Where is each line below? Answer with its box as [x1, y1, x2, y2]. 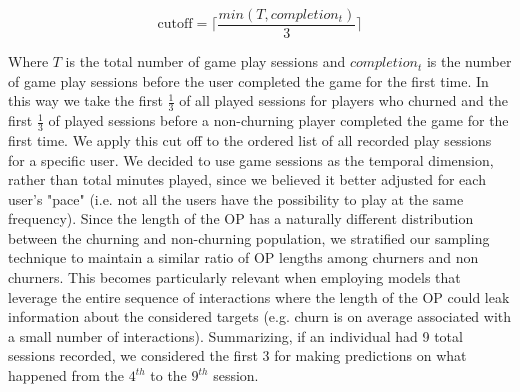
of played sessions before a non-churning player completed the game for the [48, 110, 509, 131]
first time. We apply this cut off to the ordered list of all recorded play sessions [8, 129, 492, 150]
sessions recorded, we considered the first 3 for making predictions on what [8, 345, 467, 366]
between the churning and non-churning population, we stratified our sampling [8, 227, 490, 248]
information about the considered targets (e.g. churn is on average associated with [8, 306, 512, 327]
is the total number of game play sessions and [65, 51, 346, 72]
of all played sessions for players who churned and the [179, 90, 508, 111]
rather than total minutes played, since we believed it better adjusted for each [8, 169, 486, 190]
